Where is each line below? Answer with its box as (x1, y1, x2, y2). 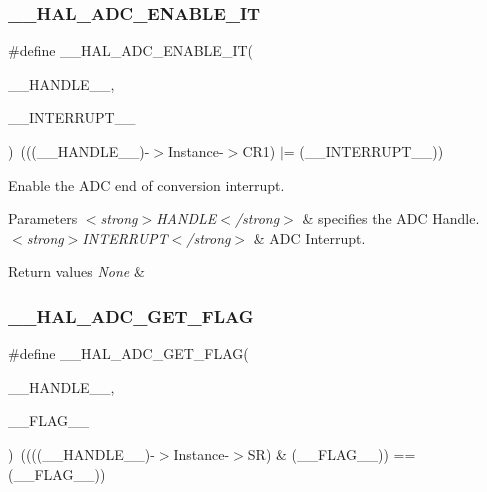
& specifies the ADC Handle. (302, 208, 480, 229)
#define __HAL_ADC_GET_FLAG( (8, 343, 249, 364)
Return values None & (8, 261, 145, 282)
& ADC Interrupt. (253, 227, 366, 248)
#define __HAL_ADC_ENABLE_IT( (8, 40, 253, 61)
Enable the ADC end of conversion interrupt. (8, 174, 285, 195)
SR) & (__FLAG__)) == (247, 443, 416, 464)
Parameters (8, 208, 78, 229)
